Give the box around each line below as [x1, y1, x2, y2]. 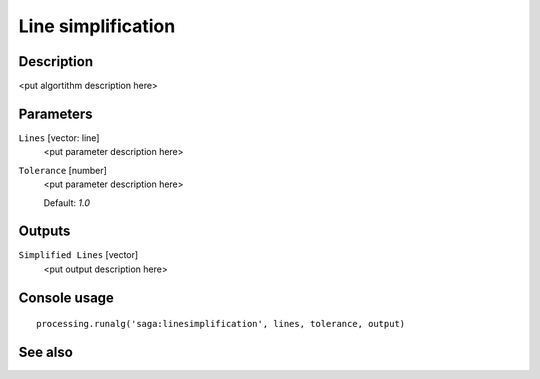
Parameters [18, 105, 93, 122]
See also [18, 344, 74, 361]
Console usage [18, 289, 115, 306]
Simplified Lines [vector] [18, 249, 139, 261]
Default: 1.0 [43, 196, 90, 209]
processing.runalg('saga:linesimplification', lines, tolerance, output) [36, 318, 406, 330]
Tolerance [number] [18, 164, 107, 176]
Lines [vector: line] [18, 131, 100, 144]
